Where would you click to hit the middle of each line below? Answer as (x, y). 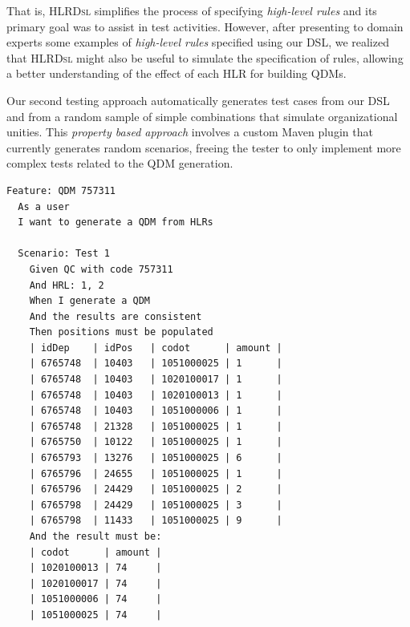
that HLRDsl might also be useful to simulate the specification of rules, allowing (205, 57)
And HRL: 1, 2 (67, 285)
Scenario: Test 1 (64, 254)
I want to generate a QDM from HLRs (116, 222)
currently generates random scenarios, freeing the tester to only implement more (204, 147)
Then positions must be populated (121, 332)
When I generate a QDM (89, 301)
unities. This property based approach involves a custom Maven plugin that (190, 132)
